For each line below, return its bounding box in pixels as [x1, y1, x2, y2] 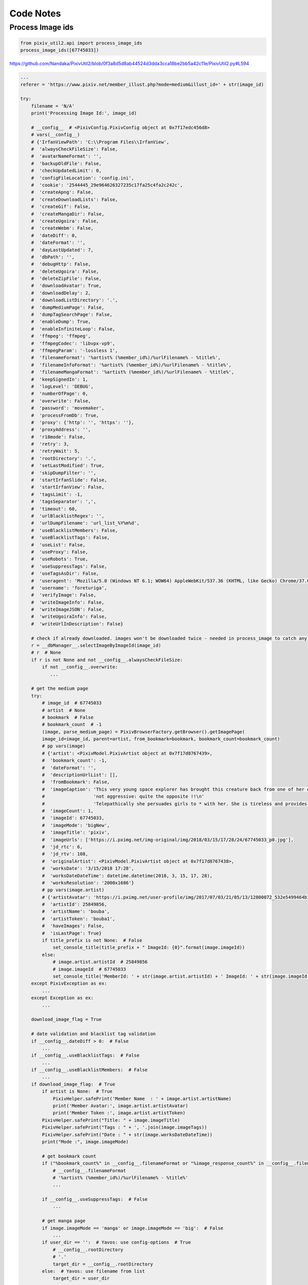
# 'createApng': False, [31, 189, 94, 195]
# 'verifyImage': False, [31, 592, 97, 598]
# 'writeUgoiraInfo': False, [31, 614, 107, 619]
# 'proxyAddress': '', [31, 427, 91, 433]
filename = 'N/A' [31, 103, 75, 109]
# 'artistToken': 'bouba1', [42, 915, 115, 922]
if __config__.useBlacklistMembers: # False [31, 1067, 148, 1073]
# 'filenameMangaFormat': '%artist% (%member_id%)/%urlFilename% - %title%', [31, 369, 235, 375]
